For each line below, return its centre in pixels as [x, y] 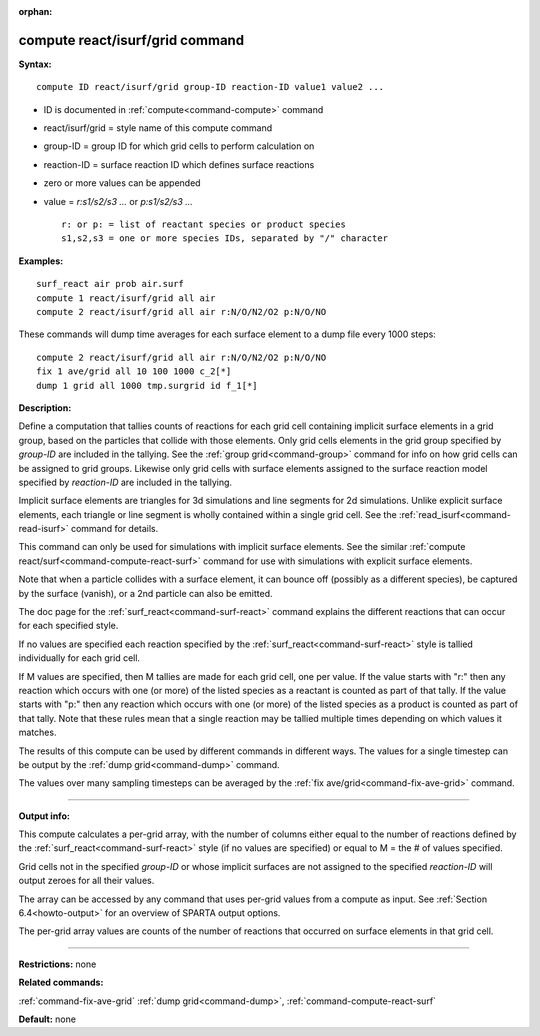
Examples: [41, 261]
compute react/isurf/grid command [131, 40]
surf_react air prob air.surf [110, 284]
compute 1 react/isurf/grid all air [126, 298]
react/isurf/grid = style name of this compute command [158, 128]
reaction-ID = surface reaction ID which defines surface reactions [179, 164]
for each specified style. [68, 626]
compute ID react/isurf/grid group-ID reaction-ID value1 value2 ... [210, 87]
